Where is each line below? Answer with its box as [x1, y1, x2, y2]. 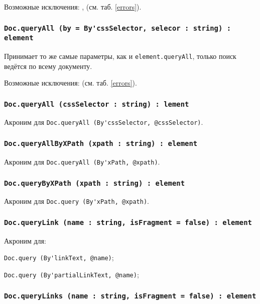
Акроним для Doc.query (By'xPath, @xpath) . [4, 196, 149, 206]
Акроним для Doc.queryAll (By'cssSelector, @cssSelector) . [4, 117, 203, 127]
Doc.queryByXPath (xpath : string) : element [4, 179, 185, 187]
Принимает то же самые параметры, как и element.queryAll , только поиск [4, 50, 236, 61]
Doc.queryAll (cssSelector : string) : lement [4, 100, 189, 108]
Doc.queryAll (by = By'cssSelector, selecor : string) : [4, 24, 231, 32]
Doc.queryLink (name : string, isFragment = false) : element [4, 218, 252, 226]
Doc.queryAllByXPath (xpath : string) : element [4, 139, 198, 148]
